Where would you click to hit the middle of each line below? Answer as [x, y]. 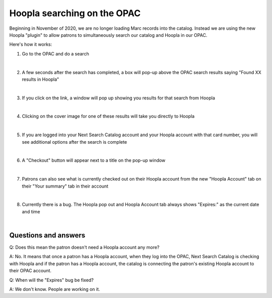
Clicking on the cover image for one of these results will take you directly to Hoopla [108, 116]
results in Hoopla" [41, 79]
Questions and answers [47, 235]
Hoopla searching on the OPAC [75, 13]
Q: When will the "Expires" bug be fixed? [52, 280]
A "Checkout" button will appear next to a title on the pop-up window [94, 160]
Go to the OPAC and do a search [55, 53]
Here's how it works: [31, 44]
